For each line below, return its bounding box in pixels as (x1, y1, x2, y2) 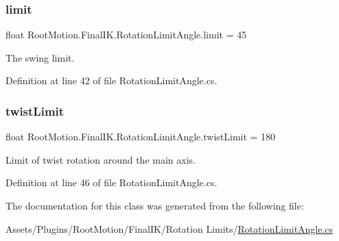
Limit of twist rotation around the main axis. (5, 152, 196, 166)
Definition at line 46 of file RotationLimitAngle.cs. (5, 175, 218, 190)
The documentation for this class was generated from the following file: (5, 199, 304, 212)
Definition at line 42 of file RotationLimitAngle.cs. (5, 73, 218, 88)
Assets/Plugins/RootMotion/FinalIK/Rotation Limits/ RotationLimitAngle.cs (5, 221, 334, 236)
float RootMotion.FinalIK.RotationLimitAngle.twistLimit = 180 (5, 129, 276, 144)
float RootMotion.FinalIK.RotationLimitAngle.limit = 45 (5, 27, 247, 42)
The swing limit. (5, 50, 75, 64)
